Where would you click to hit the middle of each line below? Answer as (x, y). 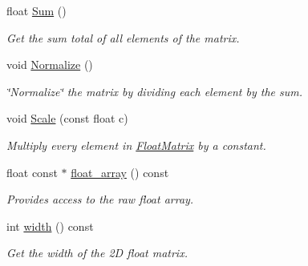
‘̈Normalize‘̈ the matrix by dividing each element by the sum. (155, 91)
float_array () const (120, 172)
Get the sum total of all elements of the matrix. (123, 37)
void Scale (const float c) (67, 118)
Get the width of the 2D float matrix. (97, 253)
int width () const (50, 226)
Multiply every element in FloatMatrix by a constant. (136, 145)
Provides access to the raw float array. (100, 199)
